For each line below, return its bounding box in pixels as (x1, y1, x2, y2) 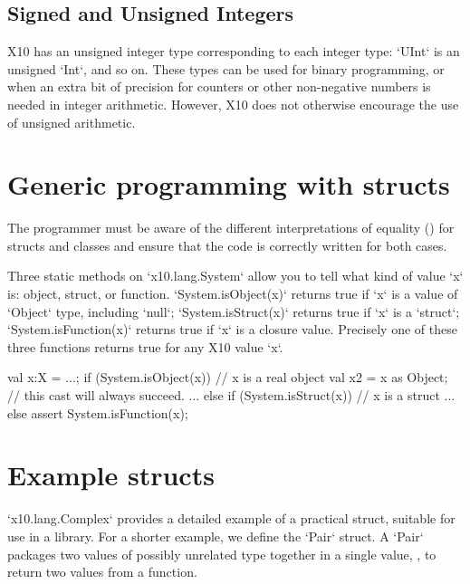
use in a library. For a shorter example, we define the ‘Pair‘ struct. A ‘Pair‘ (7, 526, 424, 545)
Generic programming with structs (7, 166, 450, 203)
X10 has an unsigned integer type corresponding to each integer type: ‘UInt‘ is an (7, 42, 460, 61)
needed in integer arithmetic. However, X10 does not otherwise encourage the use (7, 94, 459, 113)
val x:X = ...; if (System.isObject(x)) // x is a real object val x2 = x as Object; (7, 368, 448, 387)
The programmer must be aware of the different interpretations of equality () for (7, 218, 455, 237)
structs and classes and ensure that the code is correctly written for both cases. (7, 235, 447, 254)
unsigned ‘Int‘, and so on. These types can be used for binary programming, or (7, 59, 445, 78)
